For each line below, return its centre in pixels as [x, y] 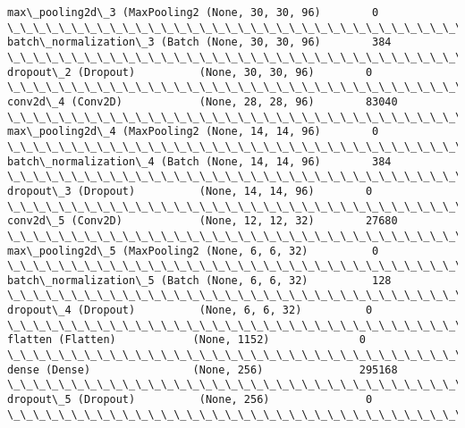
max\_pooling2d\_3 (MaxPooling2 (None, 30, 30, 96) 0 [193, 13]
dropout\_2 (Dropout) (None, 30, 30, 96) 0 [190, 72]
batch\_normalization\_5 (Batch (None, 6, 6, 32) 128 [199, 280]
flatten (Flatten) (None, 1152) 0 [186, 340]
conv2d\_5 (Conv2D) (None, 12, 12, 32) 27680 [203, 221]
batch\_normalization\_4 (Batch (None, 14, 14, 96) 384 [199, 161]
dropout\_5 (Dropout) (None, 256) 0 [190, 400]
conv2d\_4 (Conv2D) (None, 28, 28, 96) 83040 [203, 101]
